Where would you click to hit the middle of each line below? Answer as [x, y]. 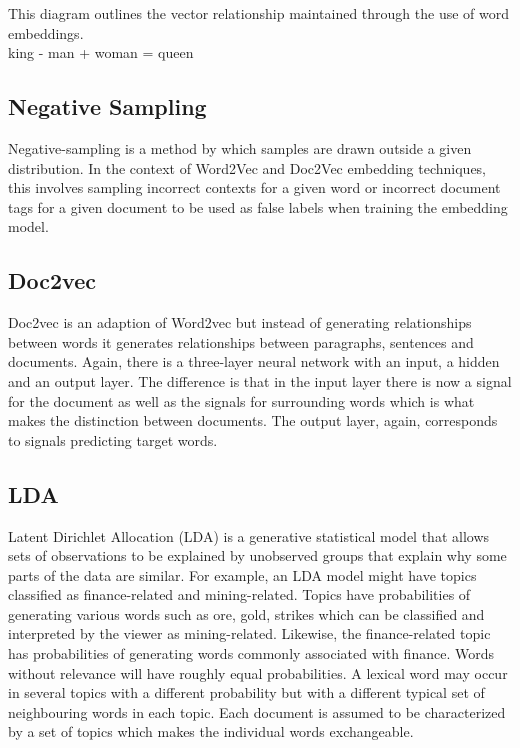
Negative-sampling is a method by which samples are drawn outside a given [240, 147]
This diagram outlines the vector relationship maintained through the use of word [259, 13]
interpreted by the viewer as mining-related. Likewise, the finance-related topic [249, 633]
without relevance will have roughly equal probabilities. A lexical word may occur [258, 672]
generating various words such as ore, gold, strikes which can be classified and [246, 613]
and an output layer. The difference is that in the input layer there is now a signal [260, 380]
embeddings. [46, 32]
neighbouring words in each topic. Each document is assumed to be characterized [257, 711]
